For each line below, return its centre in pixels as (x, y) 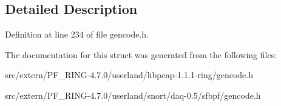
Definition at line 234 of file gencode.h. (77, 34)
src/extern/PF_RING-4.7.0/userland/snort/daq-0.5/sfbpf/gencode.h (133, 95)
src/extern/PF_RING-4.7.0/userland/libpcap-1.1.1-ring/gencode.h (129, 75)
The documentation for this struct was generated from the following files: (141, 54)
